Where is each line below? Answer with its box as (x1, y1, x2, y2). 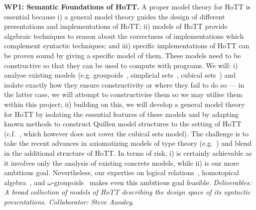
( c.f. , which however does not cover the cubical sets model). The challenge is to (4, 128, 249, 138)
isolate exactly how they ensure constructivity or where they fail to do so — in (4, 79, 245, 90)
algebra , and (4, 177, 45, 187)
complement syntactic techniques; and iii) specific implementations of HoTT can (4, 40, 250, 51)
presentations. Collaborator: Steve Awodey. (4, 196, 134, 207)
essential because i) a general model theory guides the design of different (4, 11, 225, 21)
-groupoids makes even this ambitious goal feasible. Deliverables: (51, 177, 252, 187)
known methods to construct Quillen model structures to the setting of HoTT (4, 118, 242, 129)
